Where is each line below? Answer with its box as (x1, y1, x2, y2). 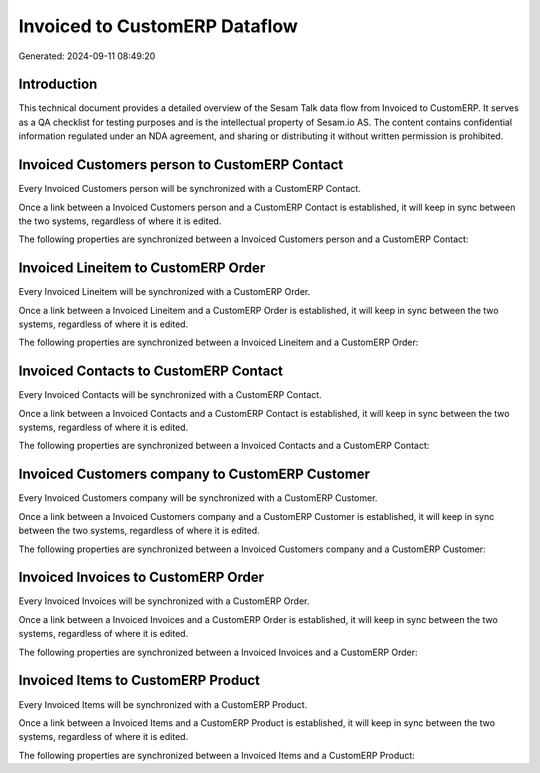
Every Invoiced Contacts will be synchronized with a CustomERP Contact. (18, 389, 322, 401)
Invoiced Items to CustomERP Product (18, 672, 260, 689)
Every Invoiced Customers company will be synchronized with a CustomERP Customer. (18, 492, 378, 504)
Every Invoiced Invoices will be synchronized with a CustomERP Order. (18, 595, 310, 607)
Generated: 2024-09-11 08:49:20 (18, 50, 156, 62)
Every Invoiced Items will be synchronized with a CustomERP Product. (18, 698, 308, 710)
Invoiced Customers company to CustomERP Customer (18, 466, 370, 483)
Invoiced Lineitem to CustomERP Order (18, 260, 266, 277)
